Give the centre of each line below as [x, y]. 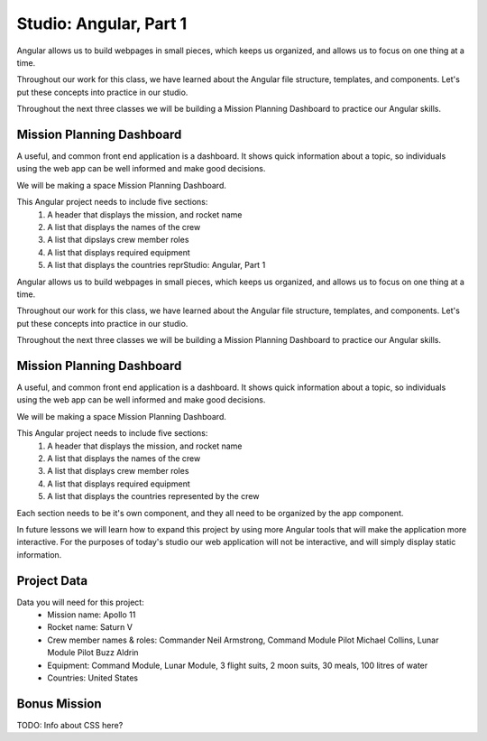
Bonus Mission [60, 704]
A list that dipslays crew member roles [118, 240]
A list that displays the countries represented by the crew [153, 496]
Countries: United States [93, 678]
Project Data [52, 581]
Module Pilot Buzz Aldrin [93, 653]
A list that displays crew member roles [118, 471]
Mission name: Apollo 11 [92, 615]
